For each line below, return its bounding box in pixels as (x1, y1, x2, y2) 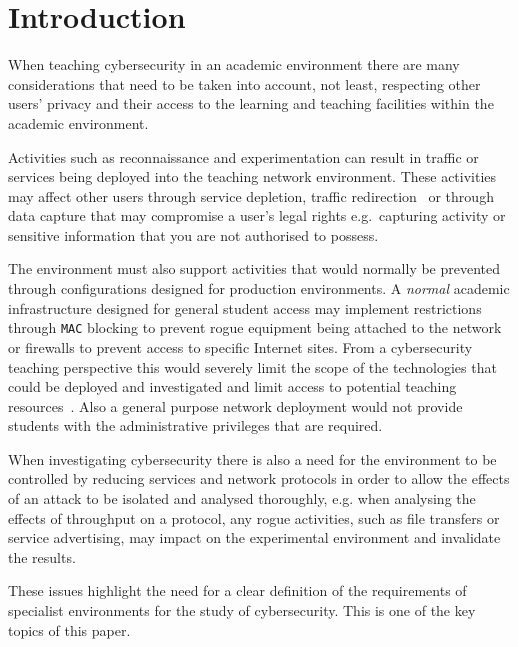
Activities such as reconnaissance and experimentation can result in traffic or (8, 146, 479, 167)
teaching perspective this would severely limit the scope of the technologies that (8, 356, 497, 377)
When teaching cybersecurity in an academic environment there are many (8, 54, 460, 75)
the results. (8, 546, 76, 567)
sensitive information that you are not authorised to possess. (8, 224, 379, 245)
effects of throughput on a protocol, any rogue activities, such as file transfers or (8, 507, 500, 528)
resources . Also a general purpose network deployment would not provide (8, 395, 463, 416)
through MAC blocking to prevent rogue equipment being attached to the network (8, 317, 502, 338)
